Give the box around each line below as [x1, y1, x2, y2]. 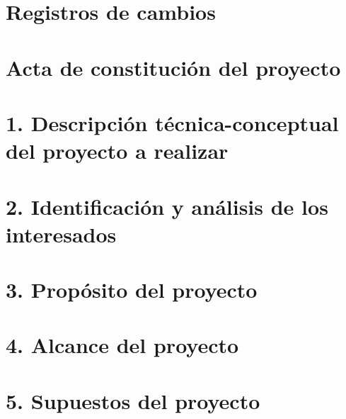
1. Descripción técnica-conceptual [6, 108, 339, 137]
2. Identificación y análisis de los [6, 191, 328, 220]
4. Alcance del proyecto [6, 330, 239, 359]
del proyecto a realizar [6, 136, 229, 165]
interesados [6, 219, 117, 248]
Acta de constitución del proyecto [6, 52, 341, 82]
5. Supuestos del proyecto [6, 386, 260, 415]
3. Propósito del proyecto [6, 275, 258, 304]
